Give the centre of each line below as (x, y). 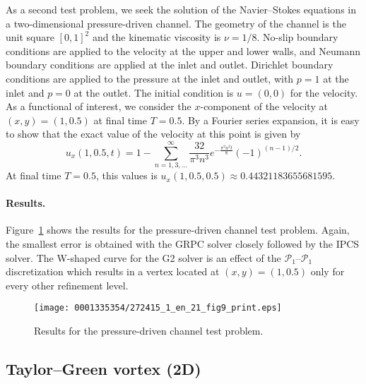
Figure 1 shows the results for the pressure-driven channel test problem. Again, (178, 230)
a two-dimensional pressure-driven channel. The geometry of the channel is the (176, 23)
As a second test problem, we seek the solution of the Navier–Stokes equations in (181, 9)
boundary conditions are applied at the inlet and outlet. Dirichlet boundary (170, 65)
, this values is (126, 175)
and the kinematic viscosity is (157, 37)
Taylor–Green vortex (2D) (104, 369)
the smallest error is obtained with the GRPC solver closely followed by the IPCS (183, 244)
